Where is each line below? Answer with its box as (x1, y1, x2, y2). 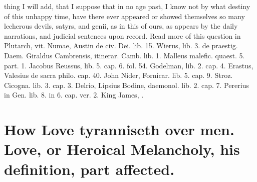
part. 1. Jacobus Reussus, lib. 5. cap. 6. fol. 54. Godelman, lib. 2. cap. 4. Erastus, (4, 60, 253, 70)
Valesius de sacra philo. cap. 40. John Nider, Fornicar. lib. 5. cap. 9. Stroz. (4, 70, 233, 80)
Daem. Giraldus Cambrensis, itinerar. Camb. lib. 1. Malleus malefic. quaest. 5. (4, 50, 245, 60)
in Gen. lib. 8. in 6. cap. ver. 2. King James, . (4, 89, 144, 100)
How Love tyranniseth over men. (4, 119, 234, 140)
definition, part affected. (4, 158, 175, 179)
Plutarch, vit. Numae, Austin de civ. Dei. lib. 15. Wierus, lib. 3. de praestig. (4, 40, 238, 51)
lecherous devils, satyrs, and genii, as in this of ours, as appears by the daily (4, 21, 238, 31)
